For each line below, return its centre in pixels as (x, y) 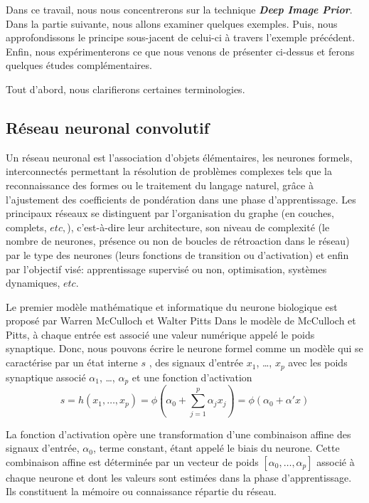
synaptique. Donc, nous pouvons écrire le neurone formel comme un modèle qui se (184, 348)
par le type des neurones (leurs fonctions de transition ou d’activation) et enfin (177, 254)
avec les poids (318, 362)
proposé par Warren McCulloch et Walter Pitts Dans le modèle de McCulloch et (181, 321)
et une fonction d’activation (192, 377)
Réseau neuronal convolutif (108, 127)
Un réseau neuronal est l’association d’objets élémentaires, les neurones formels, (179, 157)
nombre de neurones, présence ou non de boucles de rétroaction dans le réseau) (178, 241)
